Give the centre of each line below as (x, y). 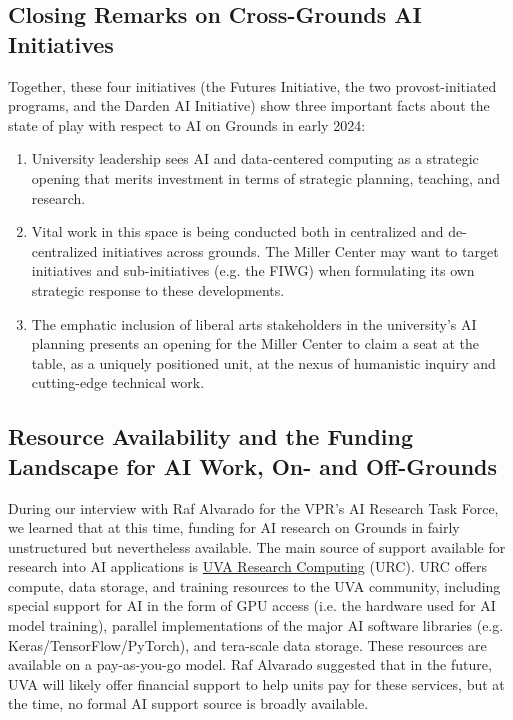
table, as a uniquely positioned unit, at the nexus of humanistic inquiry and (263, 362)
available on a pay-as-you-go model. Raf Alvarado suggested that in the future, (250, 664)
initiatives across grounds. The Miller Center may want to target (300, 250)
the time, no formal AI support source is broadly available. (188, 703)
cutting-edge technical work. (118, 382)
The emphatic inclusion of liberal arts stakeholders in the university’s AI (254, 323)
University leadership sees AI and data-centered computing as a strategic (255, 158)
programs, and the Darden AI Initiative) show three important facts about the (249, 105)
